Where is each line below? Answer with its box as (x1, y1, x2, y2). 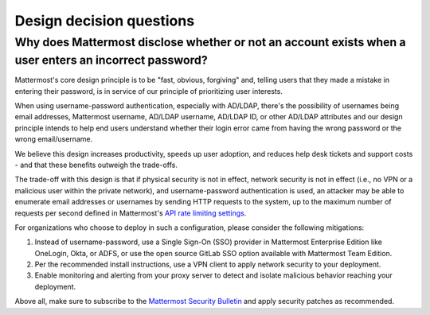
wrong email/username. (14, 134, 93, 144)
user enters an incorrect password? (14, 52, 208, 68)
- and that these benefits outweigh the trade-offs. (14, 160, 178, 169)
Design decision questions (14, 12, 195, 29)
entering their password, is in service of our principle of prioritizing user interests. (14, 86, 283, 95)
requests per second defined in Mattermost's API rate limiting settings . (14, 208, 247, 218)
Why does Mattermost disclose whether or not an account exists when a (14, 35, 406, 49)
